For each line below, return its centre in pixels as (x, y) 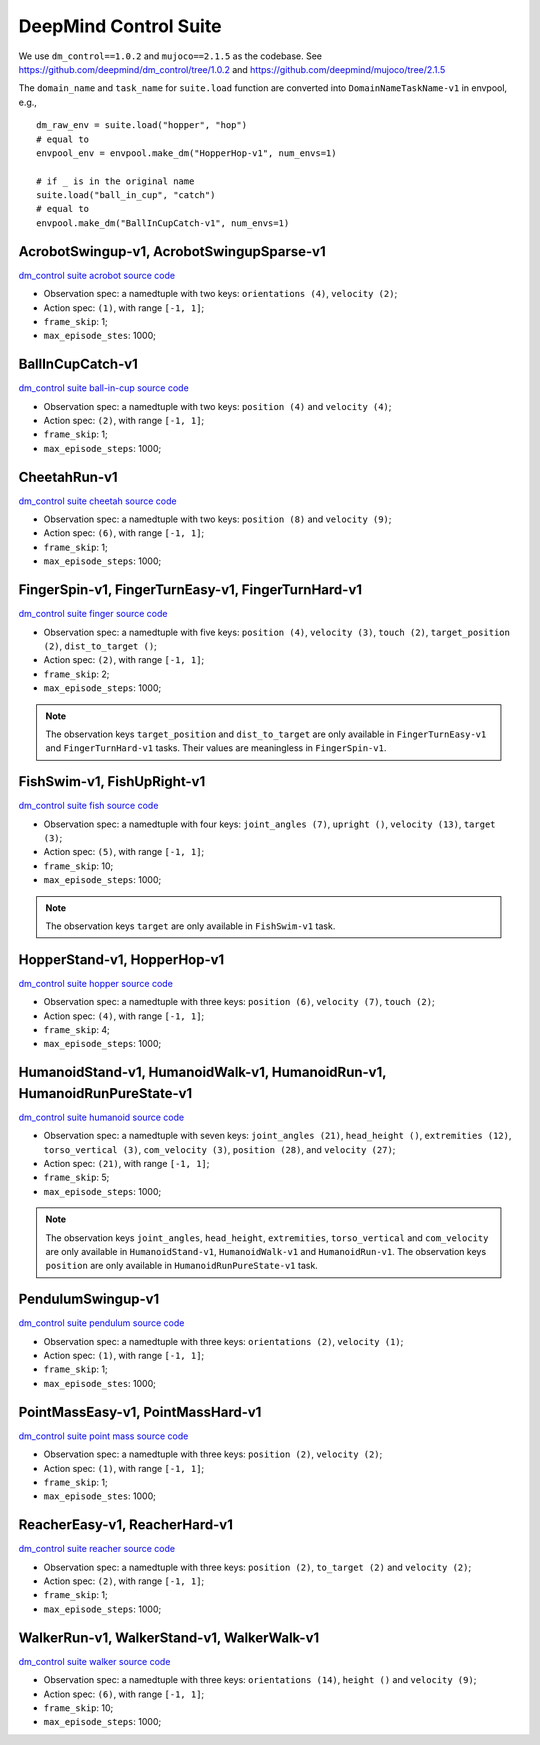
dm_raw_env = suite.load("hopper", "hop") (142, 125)
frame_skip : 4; (76, 1029)
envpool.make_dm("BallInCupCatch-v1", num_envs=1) (163, 223)
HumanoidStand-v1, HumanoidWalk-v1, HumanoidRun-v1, (202, 1072)
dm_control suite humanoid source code (101, 1117)
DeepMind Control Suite (120, 26)
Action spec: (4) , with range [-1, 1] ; (124, 1016)
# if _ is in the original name (115, 181)
